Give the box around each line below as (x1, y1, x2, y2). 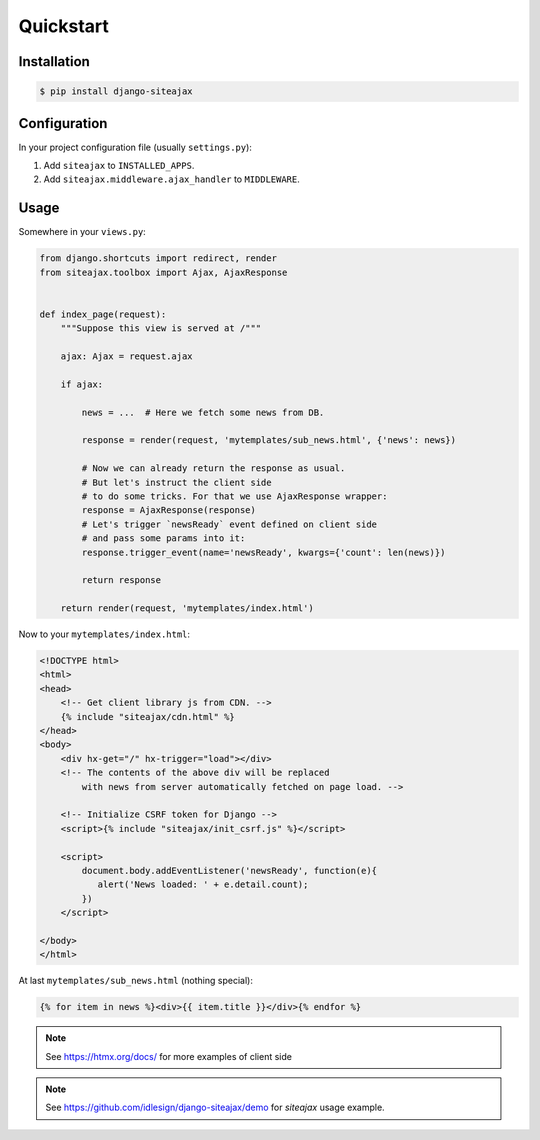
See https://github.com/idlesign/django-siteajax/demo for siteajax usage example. (45, 1101, 385, 1114)
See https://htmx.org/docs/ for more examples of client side (45, 1050, 292, 1062)
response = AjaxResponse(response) (81, 505, 257, 516)
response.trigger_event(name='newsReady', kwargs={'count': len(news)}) (81, 546, 446, 558)
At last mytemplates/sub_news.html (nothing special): (18, 975, 254, 987)
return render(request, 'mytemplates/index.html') (60, 603, 314, 614)
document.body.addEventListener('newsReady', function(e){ (81, 865, 378, 876)
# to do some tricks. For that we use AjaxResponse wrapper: (81, 490, 388, 502)
